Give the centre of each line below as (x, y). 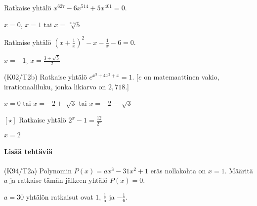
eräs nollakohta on (178, 170)
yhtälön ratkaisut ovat (60, 196)
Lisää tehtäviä (28, 151)
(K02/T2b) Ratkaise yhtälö (45, 77)
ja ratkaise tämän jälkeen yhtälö (59, 180)
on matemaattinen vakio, (182, 77)
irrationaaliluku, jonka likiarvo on (55, 86)
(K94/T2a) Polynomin (38, 170)
